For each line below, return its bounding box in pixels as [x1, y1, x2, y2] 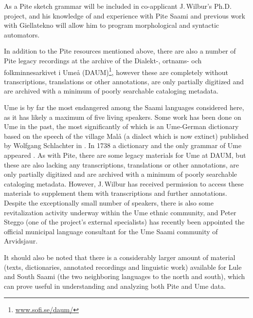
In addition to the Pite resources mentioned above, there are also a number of [4, 46, 236, 56]
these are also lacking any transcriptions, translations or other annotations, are [4, 159, 239, 169]
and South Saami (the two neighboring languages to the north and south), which [4, 271, 245, 281]
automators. [4, 29, 40, 39]
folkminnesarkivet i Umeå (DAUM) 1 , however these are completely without [4, 65, 228, 77]
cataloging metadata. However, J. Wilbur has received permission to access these [4, 178, 244, 188]
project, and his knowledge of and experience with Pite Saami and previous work [4, 10, 245, 20]
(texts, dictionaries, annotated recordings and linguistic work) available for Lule [4, 262, 242, 272]
